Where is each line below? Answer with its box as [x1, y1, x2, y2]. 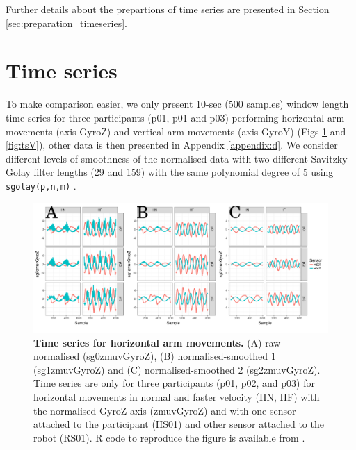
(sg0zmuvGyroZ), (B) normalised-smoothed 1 [82, 349, 276, 363]
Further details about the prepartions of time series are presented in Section [6, 2, 330, 16]
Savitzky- [311, 151, 351, 165]
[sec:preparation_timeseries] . [6, 15, 127, 30]
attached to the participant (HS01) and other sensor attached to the [33, 417, 324, 431]
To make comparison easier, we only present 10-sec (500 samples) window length [6, 97, 349, 111]
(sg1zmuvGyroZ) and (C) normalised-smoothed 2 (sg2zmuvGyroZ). [33, 362, 321, 376]
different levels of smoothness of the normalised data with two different [6, 151, 308, 165]
